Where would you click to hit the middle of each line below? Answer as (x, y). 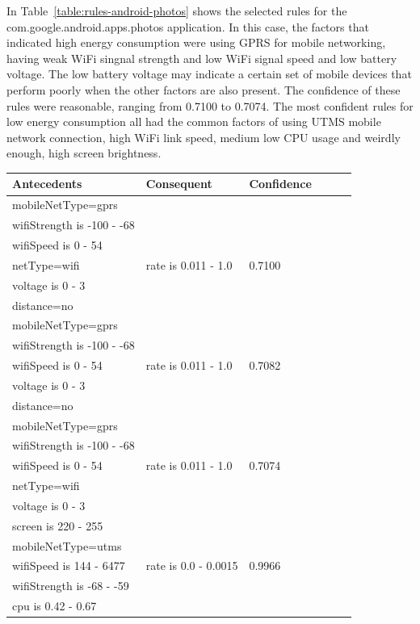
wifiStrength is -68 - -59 (71, 586)
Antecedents (47, 184)
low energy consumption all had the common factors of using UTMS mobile (194, 121)
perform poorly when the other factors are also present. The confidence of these (204, 89)
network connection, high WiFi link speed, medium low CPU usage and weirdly (204, 137)
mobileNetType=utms (67, 545)
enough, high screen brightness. (84, 153)
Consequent (179, 184)
